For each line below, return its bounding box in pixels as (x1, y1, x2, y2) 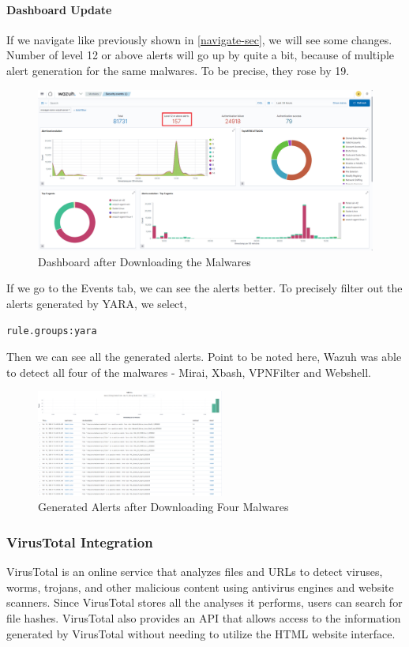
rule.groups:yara (6, 325, 97, 337)
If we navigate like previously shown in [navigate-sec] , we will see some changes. (6, 31, 392, 47)
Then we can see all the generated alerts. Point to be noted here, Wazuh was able (6, 348, 402, 365)
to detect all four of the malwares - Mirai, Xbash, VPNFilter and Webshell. (6, 363, 372, 380)
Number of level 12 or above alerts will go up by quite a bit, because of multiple (6, 47, 395, 63)
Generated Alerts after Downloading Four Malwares (38, 498, 289, 515)
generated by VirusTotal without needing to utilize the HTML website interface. (6, 625, 396, 641)
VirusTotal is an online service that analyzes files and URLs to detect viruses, (6, 563, 383, 580)
